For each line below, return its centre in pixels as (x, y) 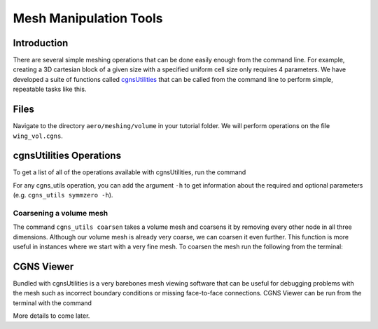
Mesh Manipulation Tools (88, 18)
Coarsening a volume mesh (61, 213)
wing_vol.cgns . (38, 136)
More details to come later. (51, 316)
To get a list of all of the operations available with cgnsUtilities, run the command (129, 172)
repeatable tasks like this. (50, 89)
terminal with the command (52, 303)
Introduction (41, 43)
